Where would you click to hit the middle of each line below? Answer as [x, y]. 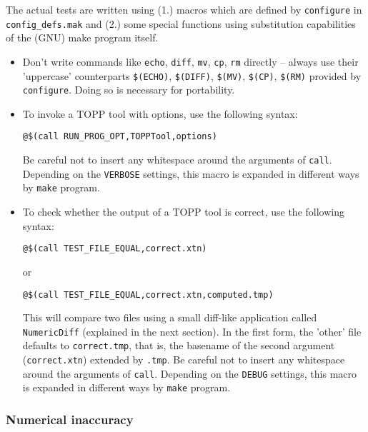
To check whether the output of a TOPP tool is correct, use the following [183, 212]
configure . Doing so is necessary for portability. [129, 90]
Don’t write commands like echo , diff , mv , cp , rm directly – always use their [190, 61]
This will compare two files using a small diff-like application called [170, 317]
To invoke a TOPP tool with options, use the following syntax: [160, 113]
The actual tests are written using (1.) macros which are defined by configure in [184, 9]
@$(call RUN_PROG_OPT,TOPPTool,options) [120, 137]
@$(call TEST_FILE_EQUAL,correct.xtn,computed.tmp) [148, 295]
